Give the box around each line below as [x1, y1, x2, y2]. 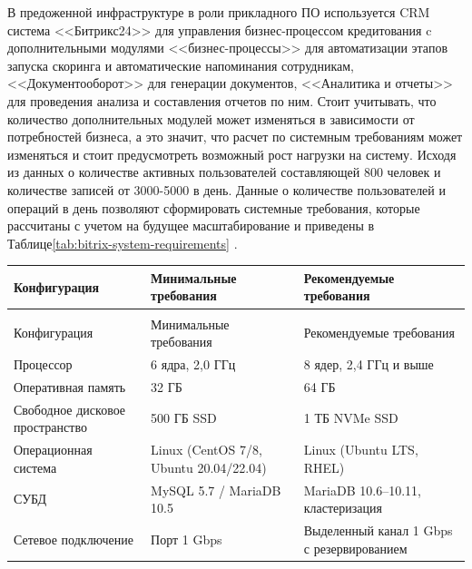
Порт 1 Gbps [151, 529, 222, 548]
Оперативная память [14, 377, 126, 396]
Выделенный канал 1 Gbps [303, 520, 453, 539]
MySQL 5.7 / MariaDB [151, 480, 281, 499]
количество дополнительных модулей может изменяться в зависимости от [7, 109, 415, 128]
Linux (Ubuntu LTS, [303, 440, 418, 459]
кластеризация [303, 498, 382, 517]
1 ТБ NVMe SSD [303, 408, 398, 427]
